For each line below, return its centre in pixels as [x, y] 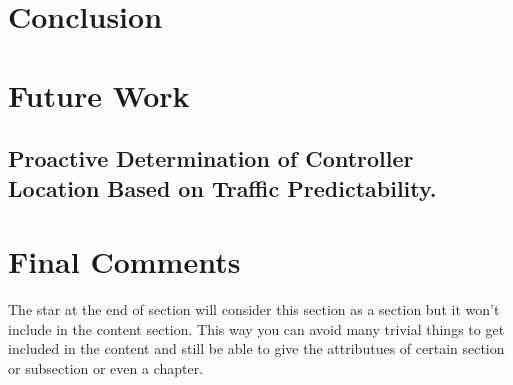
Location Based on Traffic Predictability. [222, 187]
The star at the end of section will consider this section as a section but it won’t [254, 309]
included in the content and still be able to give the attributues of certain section [256, 348]
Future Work [99, 94]
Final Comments [124, 261]
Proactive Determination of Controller [211, 158]
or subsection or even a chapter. [106, 367]
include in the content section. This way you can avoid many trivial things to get [256, 328]
